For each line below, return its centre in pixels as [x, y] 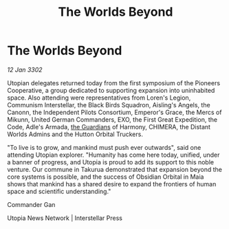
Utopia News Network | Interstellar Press [65, 218]
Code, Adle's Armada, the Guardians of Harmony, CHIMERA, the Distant [109, 127]
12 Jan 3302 [25, 69]
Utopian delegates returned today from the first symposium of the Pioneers [114, 83]
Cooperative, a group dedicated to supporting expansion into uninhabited [111, 90]
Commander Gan [31, 204]
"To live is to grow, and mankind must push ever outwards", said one [104, 147]
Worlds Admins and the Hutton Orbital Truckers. [75, 134]
